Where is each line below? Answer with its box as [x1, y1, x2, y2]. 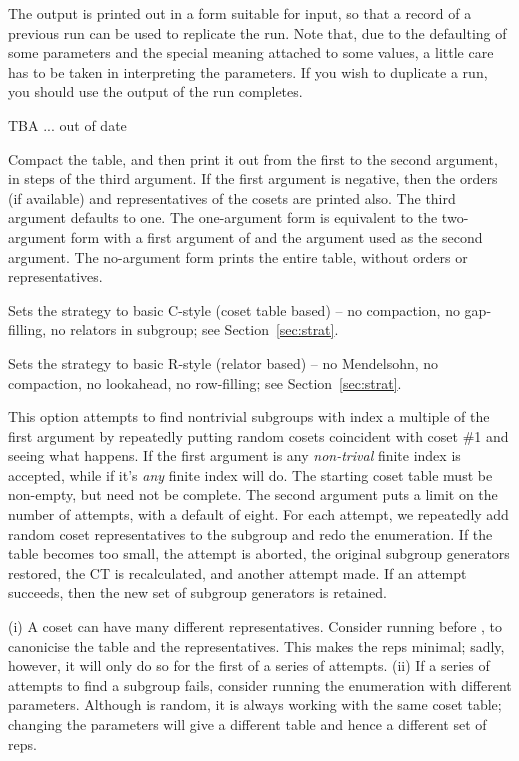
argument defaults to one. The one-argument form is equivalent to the [8, 207, 438, 228]
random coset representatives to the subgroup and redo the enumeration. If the [8, 523, 493, 544]
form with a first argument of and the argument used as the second [70, 226, 483, 247]
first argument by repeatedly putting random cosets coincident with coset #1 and [8, 425, 509, 446]
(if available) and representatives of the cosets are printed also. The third [8, 187, 456, 208]
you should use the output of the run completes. [8, 81, 303, 102]
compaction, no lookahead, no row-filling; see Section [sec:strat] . [8, 372, 402, 393]
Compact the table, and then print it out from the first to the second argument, [8, 148, 498, 169]
